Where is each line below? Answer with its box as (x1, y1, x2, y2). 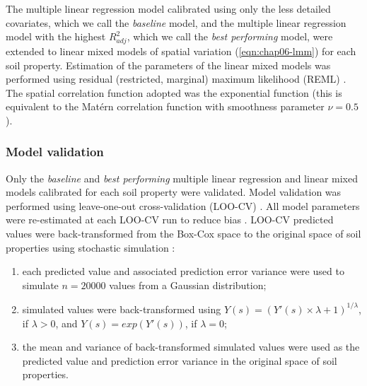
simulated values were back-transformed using (22, 301, 221, 316)
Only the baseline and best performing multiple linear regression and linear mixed (6, 170, 358, 185)
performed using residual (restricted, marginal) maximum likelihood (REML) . (6, 71, 346, 86)
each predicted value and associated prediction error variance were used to (22, 264, 344, 279)
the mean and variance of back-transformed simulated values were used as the (22, 339, 360, 354)
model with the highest (6, 29, 106, 44)
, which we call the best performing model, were (127, 29, 333, 44)
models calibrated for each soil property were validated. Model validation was (6, 185, 342, 199)
